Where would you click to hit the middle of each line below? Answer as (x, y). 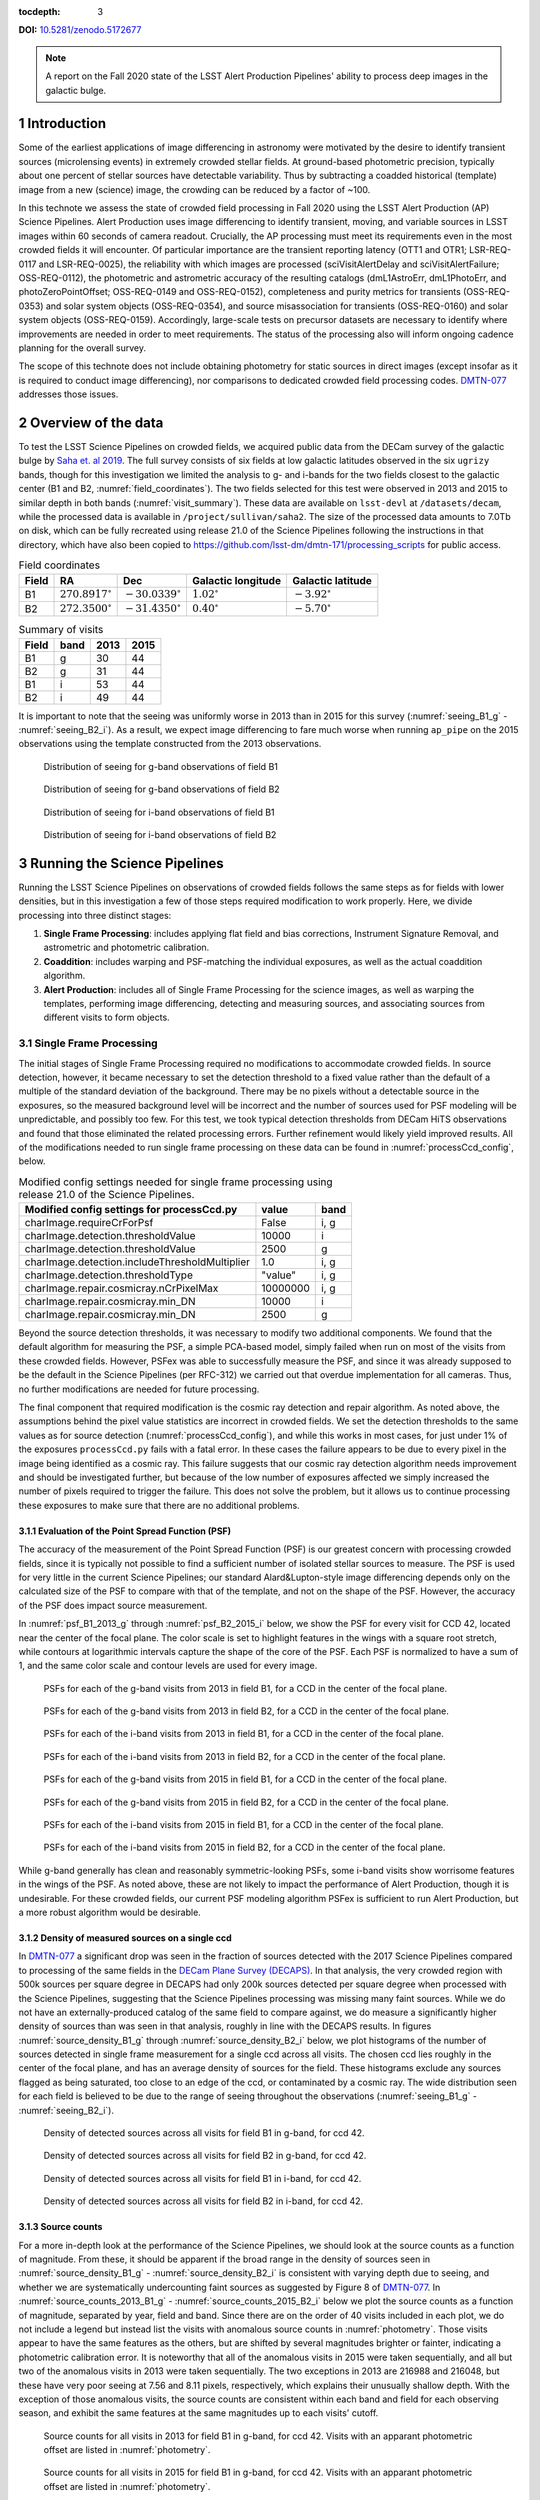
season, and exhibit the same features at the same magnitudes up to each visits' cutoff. (198, 2413)
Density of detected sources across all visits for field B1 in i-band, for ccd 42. (202, 2178)
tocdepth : (39, 11)
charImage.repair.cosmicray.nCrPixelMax (121, 1288)
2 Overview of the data (91, 422)
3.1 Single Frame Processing (88, 1043)
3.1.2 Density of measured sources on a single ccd (125, 1937)
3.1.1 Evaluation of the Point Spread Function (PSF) (125, 1531)
